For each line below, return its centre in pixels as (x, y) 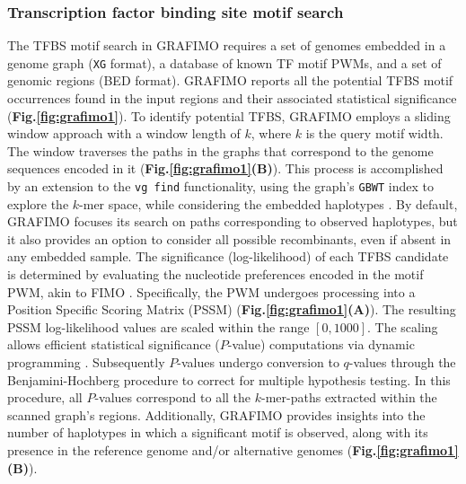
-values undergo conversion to (258, 362)
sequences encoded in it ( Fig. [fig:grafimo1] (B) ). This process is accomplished (225, 168)
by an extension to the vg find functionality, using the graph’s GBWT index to (220, 186)
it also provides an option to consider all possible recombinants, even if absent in (229, 238)
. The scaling (403, 326)
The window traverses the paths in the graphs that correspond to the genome (220, 150)
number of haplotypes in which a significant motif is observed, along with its (218, 432)
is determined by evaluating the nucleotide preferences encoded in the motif (215, 274)
